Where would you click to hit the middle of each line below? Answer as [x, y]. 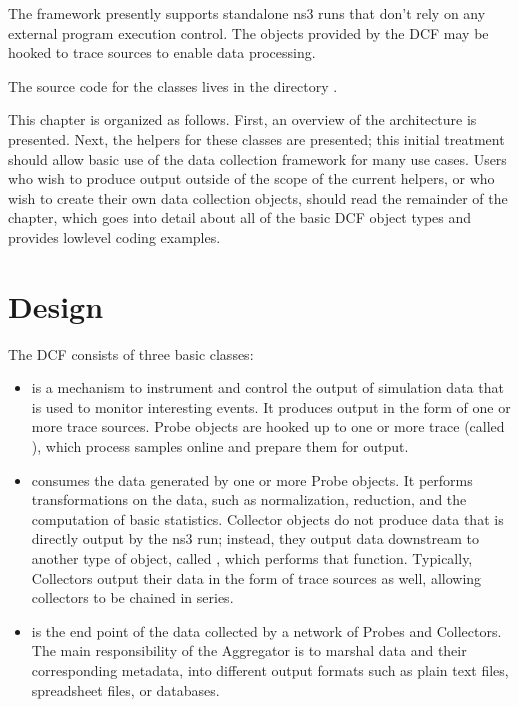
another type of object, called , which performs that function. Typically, [252, 558]
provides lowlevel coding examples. [114, 236]
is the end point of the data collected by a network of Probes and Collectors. [266, 630]
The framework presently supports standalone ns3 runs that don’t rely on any [247, 13]
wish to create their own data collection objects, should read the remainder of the [258, 197]
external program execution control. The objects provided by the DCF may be [248, 32]
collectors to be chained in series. [132, 597]
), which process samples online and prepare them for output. [220, 446]
